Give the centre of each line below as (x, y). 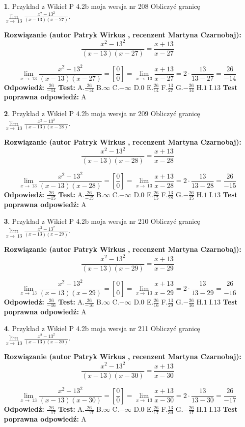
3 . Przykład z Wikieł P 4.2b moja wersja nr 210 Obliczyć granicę (102, 221)
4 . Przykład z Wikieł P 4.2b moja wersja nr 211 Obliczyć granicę (102, 328)
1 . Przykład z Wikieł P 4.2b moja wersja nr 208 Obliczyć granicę (102, 6)
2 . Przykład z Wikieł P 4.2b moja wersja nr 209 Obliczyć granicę (102, 113)
